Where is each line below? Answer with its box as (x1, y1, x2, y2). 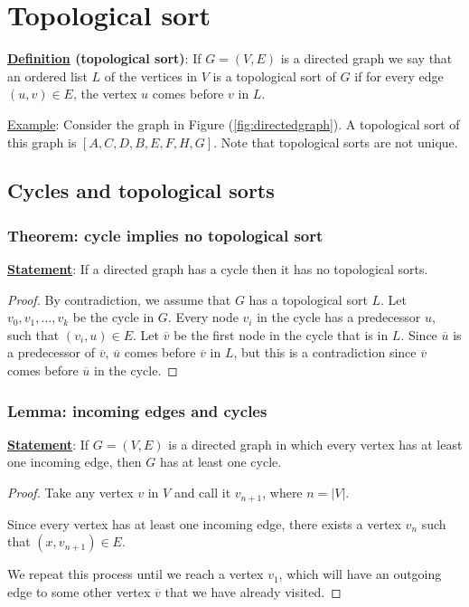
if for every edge (354, 66, 444, 85)
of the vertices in (104, 66, 198, 85)
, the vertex (72, 84, 137, 103)
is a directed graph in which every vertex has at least (168, 434, 463, 453)
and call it (174, 483, 231, 502)
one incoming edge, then (7, 452, 142, 471)
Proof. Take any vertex (7, 483, 134, 502)
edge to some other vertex (7, 582, 151, 601)
